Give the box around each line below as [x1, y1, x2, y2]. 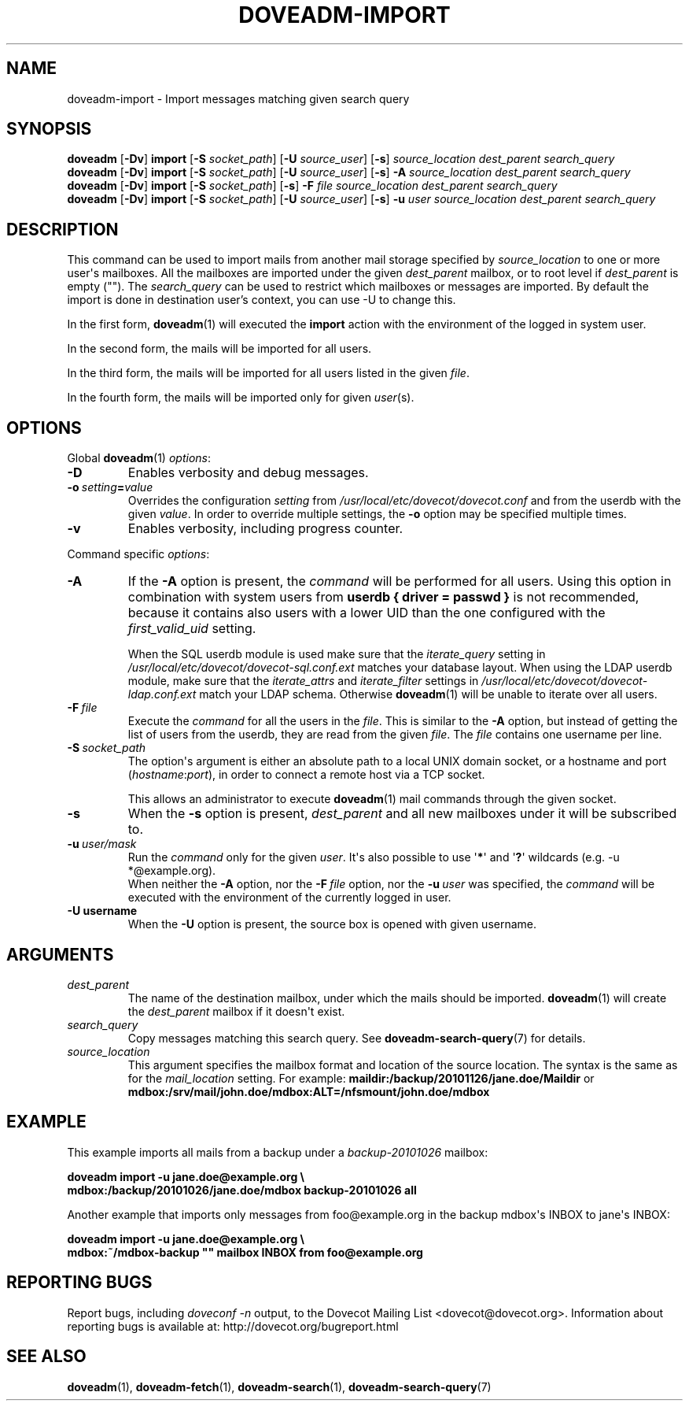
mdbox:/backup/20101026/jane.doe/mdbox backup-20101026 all [67, 1183, 417, 1197]
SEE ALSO [6, 1346, 87, 1367]
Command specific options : [67, 547, 210, 561]
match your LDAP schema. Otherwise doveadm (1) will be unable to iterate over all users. [199, 687, 658, 702]
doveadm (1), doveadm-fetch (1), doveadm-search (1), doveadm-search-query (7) [67, 1379, 492, 1394]
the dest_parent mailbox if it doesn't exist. [127, 1004, 345, 1018]
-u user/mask [67, 837, 137, 851]
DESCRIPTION [6, 219, 119, 239]
